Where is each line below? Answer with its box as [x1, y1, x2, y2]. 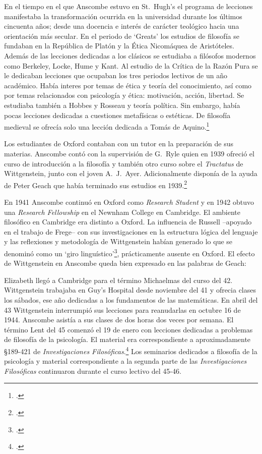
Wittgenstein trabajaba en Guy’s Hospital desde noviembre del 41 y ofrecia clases [4, 285, 256, 295]
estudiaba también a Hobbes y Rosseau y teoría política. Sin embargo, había [4, 99, 240, 110]
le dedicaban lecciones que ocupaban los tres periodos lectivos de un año [4, 70, 228, 81]
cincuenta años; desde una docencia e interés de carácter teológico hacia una [4, 21, 239, 31]
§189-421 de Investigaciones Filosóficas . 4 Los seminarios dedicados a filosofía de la [4, 344, 257, 356]
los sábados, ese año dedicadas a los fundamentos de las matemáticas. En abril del [4, 295, 258, 305]
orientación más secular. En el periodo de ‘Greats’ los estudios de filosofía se [4, 30, 239, 41]
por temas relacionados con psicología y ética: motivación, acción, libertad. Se [4, 90, 244, 100]
